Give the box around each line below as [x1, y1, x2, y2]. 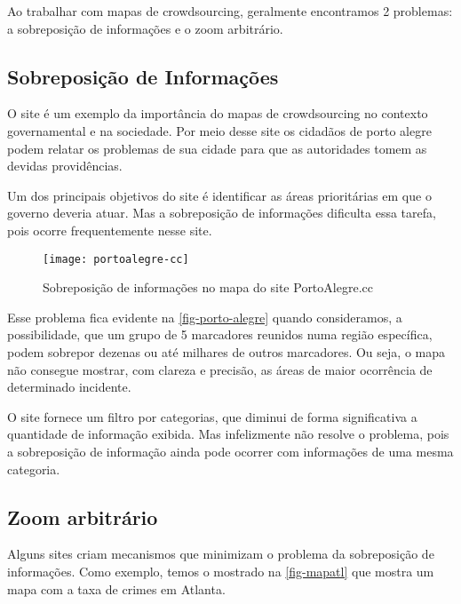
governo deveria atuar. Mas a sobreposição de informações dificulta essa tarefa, [7, 203, 436, 222]
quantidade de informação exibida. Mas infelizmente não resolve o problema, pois [7, 425, 449, 443]
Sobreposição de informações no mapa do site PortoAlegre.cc [43, 278, 373, 297]
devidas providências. [7, 156, 123, 175]
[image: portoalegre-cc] [43, 252, 189, 266]
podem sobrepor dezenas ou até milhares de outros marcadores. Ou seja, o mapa [7, 342, 445, 361]
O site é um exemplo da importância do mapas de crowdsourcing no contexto [7, 104, 428, 123]
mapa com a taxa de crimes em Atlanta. [7, 579, 226, 598]
